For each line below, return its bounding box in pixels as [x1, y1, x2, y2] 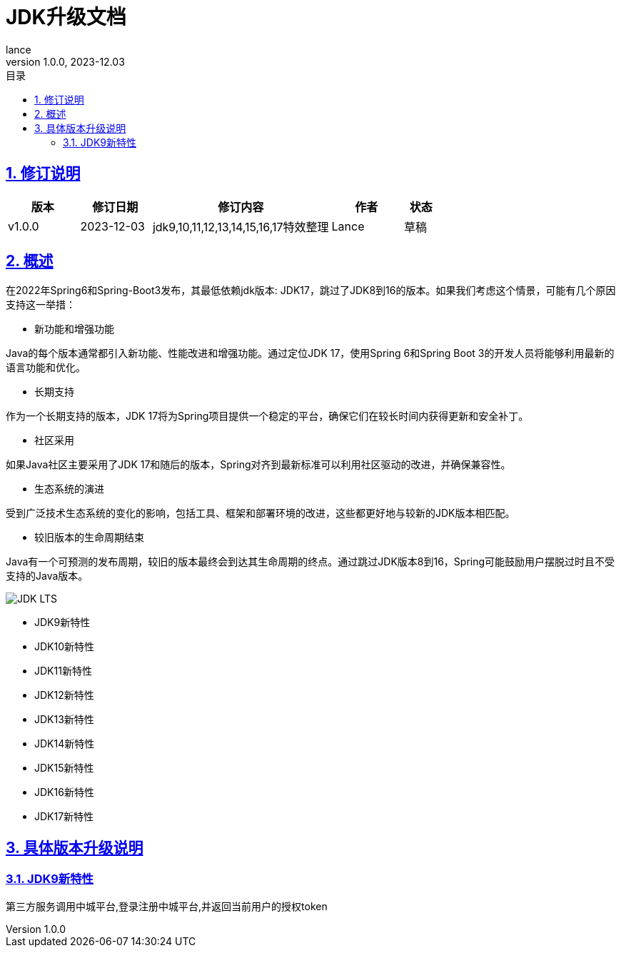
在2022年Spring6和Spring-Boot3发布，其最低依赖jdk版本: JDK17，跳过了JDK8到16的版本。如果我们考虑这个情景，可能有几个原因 [6, 284, 616, 297]
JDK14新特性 [34, 737, 95, 750]
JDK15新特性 [34, 762, 94, 775]
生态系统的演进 [34, 483, 104, 495]
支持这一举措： [6, 298, 76, 311]
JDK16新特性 [34, 786, 94, 799]
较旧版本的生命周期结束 [34, 531, 144, 544]
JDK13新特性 [34, 713, 94, 726]
